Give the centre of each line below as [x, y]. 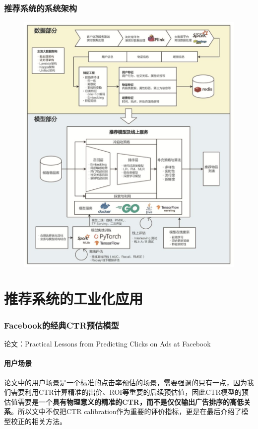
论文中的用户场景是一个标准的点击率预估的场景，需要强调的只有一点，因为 [126, 382]
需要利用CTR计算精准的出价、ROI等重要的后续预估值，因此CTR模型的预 [129, 392]
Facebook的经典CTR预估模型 [62, 325]
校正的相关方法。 [38, 421]
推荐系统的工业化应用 [74, 298]
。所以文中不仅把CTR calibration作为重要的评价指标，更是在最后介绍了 [126, 411]
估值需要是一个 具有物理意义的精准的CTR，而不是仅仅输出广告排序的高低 [124, 401]
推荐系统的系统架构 [41, 8]
